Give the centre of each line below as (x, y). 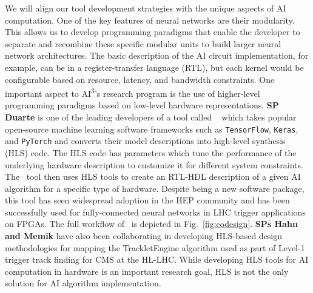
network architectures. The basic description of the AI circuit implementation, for (157, 55)
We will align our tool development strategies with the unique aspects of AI (146, 8)
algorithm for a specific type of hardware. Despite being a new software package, (155, 188)
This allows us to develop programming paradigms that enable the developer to (153, 32)
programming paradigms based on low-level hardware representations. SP (142, 105)
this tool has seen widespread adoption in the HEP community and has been (147, 200)
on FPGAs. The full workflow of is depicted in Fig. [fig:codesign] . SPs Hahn (151, 224)
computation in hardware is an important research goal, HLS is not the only (147, 271)
